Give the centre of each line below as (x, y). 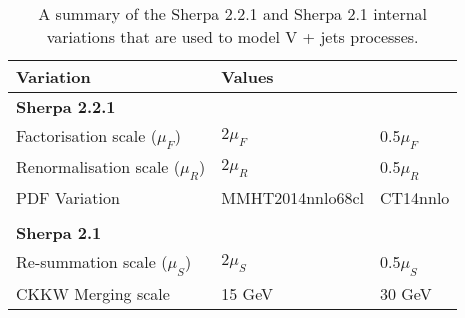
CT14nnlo (414, 198)
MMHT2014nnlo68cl (292, 198)
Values (247, 76)
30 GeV (405, 293)
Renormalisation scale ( (98, 167)
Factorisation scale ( (86, 135)
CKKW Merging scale (93, 293)
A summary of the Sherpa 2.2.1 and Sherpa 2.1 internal (233, 13)
